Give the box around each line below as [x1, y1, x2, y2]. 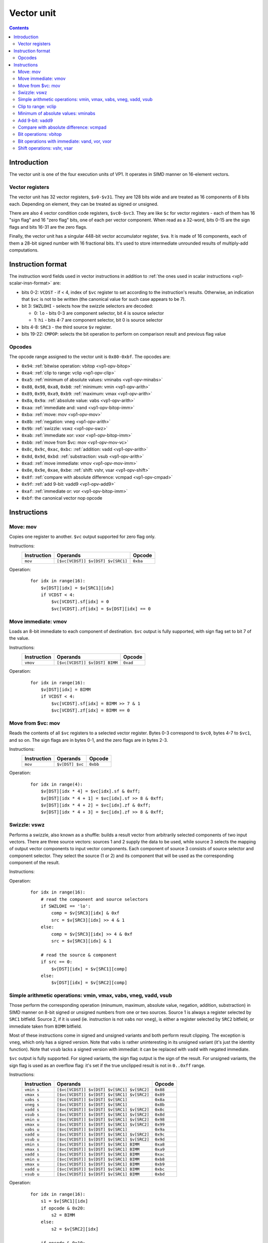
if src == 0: [40, 959, 72, 965]
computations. [9, 247, 39, 253]
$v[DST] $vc [57, 762, 84, 767]
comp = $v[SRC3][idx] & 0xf [51, 910, 120, 916]
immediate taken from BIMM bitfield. [9, 1023, 82, 1029]
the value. [9, 635, 30, 641]
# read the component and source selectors [40, 896, 148, 902]
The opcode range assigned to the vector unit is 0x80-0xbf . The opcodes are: [9, 354, 171, 360]
